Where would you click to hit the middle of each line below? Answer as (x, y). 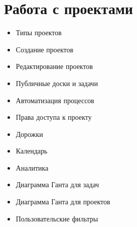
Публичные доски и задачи (57, 83)
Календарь (31, 151)
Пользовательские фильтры (57, 218)
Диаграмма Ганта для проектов (63, 202)
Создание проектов (44, 49)
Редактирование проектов (54, 66)
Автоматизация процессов (55, 100)
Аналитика (32, 167)
